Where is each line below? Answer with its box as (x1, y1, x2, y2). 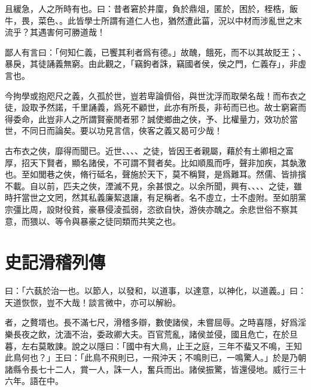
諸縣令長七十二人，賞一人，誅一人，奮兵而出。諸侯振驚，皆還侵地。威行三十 (5, 363, 306, 375)
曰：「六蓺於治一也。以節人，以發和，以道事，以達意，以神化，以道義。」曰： (5, 284, 306, 297)
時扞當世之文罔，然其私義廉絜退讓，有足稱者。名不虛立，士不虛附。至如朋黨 (5, 191, 306, 204)
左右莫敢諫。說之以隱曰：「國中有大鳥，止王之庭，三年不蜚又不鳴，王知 (21, 339, 302, 352)
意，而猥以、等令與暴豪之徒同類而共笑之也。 (5, 214, 181, 227)
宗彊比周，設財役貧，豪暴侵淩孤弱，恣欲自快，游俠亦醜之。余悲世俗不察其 (5, 202, 298, 215)
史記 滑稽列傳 (5, 250, 106, 274)
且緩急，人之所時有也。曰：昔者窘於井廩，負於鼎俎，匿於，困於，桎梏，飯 (5, 2, 298, 14)
